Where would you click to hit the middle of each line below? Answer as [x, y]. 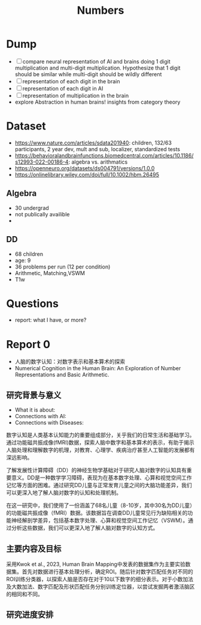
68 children [29, 254]
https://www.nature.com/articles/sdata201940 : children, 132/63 [93, 143]
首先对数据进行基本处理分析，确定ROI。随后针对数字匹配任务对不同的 [107, 572]
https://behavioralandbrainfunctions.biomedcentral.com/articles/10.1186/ [104, 155]
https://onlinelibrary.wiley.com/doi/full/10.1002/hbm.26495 [87, 174]
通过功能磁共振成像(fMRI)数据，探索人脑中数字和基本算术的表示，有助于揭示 [100, 443]
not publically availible [42, 214]
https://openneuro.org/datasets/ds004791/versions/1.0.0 [85, 168]
